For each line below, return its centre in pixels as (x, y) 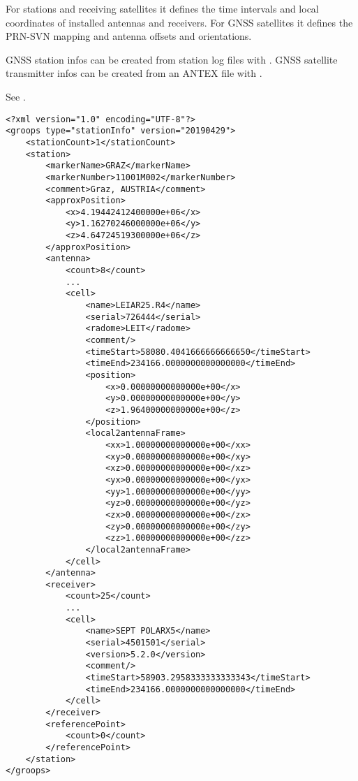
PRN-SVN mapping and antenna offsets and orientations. (129, 36)
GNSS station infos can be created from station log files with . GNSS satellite (172, 59)
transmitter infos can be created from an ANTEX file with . (134, 73)
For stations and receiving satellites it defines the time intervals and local (162, 8)
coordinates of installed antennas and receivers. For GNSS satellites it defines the (179, 22)
